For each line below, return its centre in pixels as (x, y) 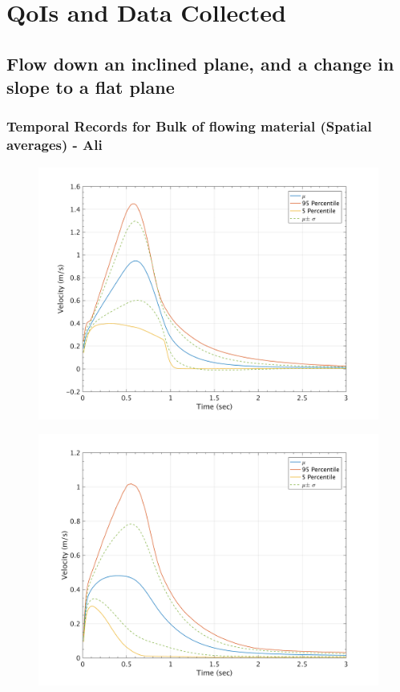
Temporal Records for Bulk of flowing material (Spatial (189, 126)
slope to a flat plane (91, 87)
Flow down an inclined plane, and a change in (200, 63)
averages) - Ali (55, 145)
